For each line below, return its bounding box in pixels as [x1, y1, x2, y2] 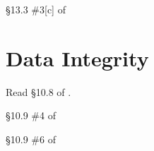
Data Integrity [6, 43, 149, 72]
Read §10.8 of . [6, 84, 71, 99]
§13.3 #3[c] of [6, 2, 66, 16]
